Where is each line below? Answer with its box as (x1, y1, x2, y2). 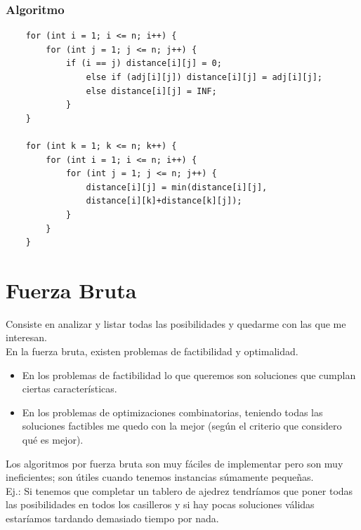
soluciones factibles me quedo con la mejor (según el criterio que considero (22, 418, 342, 433)
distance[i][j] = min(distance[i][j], (86, 182, 268, 192)
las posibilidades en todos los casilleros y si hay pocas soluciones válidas (6, 497, 315, 512)
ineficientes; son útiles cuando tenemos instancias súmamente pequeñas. (6, 470, 314, 484)
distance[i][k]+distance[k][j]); (86, 196, 242, 206)
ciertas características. (22, 381, 117, 396)
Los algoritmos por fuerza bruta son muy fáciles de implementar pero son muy (6, 456, 343, 470)
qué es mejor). (22, 432, 84, 446)
